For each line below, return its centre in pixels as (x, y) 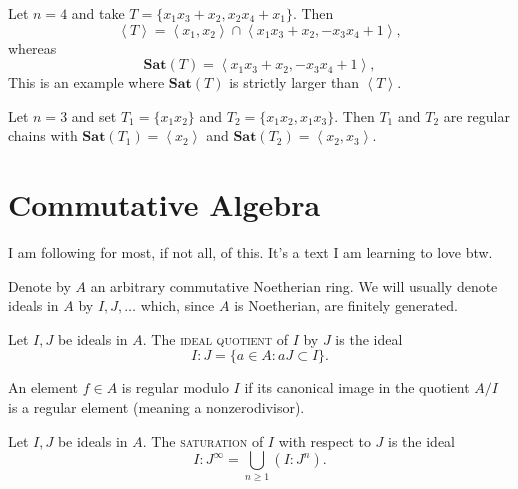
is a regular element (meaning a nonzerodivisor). (156, 407)
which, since (177, 305)
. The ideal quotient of (215, 338)
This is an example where (86, 82)
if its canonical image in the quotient (357, 387)
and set (94, 115)
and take (98, 13)
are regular (476, 115)
